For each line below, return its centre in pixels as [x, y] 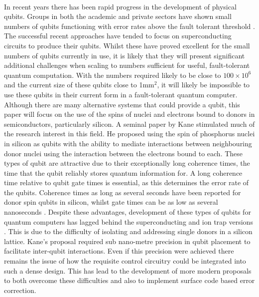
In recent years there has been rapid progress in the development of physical [120, 6]
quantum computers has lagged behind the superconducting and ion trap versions [129, 221]
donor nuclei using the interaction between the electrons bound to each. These [124, 153]
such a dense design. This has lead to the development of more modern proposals [128, 270]
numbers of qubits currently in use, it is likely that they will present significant [125, 55]
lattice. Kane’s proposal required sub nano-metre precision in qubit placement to [127, 241]
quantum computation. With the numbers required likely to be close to [113, 75]
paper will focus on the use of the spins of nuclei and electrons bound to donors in [129, 114]
